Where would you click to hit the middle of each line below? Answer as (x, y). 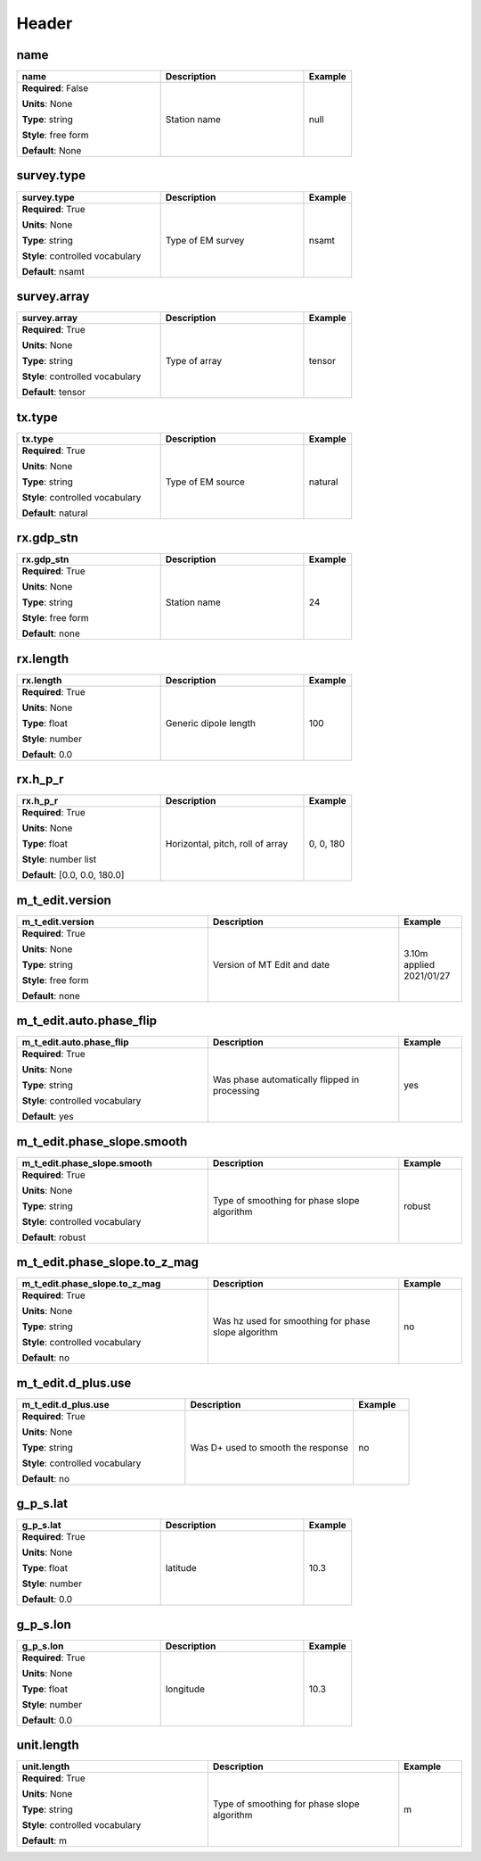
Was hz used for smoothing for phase (291, 1321)
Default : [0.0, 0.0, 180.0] (73, 875)
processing (236, 1091)
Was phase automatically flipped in (286, 1079)
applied (420, 964)
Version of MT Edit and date (271, 964)
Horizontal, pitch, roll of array (227, 844)
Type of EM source (205, 482)
